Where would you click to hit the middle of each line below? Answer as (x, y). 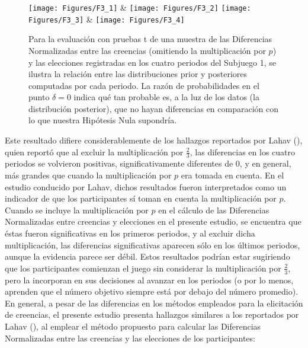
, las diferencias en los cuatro (243, 151)
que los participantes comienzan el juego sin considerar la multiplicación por (143, 268)
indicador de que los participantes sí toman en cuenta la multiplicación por (141, 198)
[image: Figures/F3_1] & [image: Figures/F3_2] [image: (140, 7)
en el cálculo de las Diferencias (214, 210)
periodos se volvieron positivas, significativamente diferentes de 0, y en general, (148, 163)
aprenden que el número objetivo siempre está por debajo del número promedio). (152, 291)
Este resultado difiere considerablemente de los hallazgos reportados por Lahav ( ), (154, 140)
